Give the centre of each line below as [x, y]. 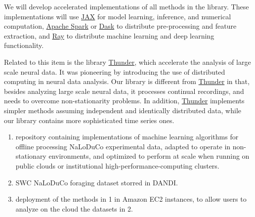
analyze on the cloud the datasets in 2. [74, 208]
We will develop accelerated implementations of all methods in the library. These [127, 6]
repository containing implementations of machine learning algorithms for [127, 137]
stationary [31, 156]
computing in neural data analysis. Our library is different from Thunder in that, [127, 81]
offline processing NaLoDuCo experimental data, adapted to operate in [123, 146]
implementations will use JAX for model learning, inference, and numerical [118, 16]
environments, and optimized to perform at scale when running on [149, 156]
